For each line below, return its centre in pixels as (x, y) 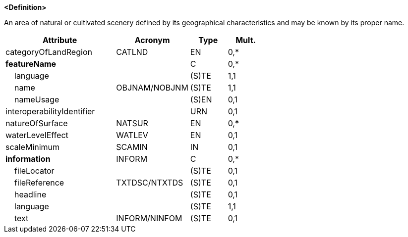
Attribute (60, 40)
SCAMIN (132, 147)
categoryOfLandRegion (49, 52)
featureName (31, 64)
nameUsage (37, 99)
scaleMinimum (33, 147)
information (28, 159)
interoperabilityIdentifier (50, 111)
